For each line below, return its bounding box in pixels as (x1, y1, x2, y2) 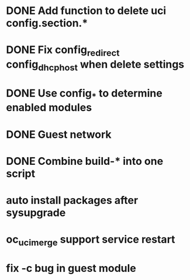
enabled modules (6, 101, 92, 115)
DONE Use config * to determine (6, 87, 163, 102)
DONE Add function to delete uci (6, 4, 167, 18)
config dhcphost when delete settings (6, 57, 185, 73)
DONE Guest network (6, 127, 112, 141)
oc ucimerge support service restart (6, 233, 175, 248)
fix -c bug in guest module (6, 261, 136, 275)
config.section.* (6, 16, 88, 30)
